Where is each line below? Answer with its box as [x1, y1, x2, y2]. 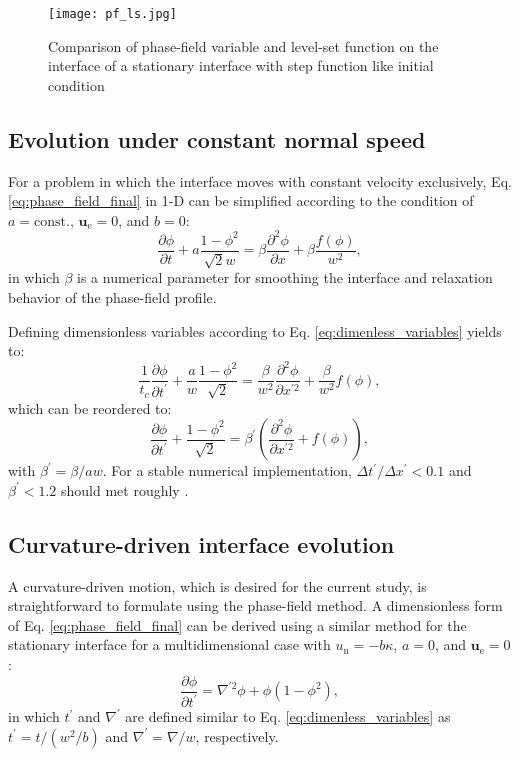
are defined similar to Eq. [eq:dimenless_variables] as [125, 706, 451, 727]
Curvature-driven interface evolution [8, 528, 395, 559]
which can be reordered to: [8, 397, 172, 418]
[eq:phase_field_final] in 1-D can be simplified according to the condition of [8, 190, 474, 211]
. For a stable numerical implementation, [102, 460, 352, 481]
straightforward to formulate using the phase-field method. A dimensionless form [8, 595, 503, 616]
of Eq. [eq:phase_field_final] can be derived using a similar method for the [8, 614, 467, 635]
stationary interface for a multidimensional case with [8, 634, 331, 655]
